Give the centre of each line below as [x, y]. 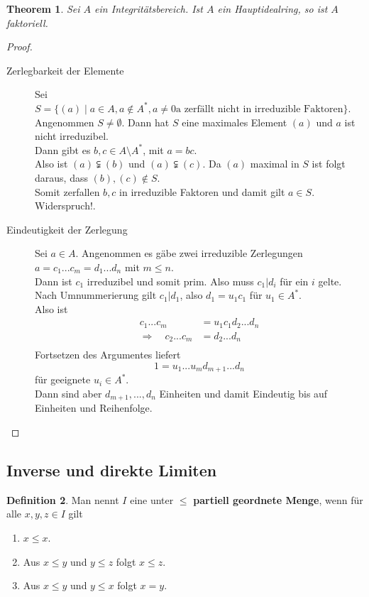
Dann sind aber [68, 393]
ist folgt [329, 164]
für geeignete [63, 379]
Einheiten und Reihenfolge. [94, 408]
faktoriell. [27, 22]
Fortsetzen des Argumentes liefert [108, 355]
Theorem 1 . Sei [43, 9]
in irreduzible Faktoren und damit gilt [202, 191]
